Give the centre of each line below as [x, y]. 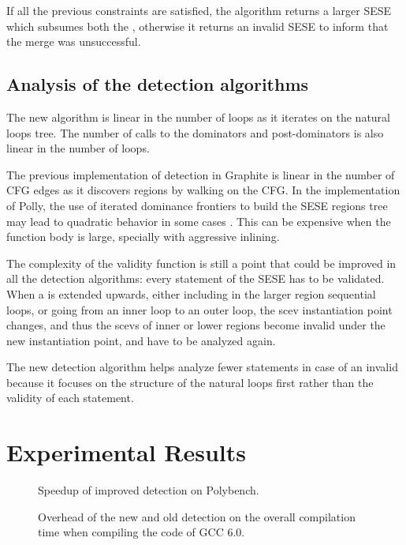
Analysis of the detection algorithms [158, 84]
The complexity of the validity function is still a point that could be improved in [201, 263]
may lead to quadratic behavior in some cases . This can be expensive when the [199, 221]
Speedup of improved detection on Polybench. [149, 490]
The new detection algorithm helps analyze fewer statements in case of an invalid [202, 367]
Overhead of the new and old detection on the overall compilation [197, 516]
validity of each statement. [70, 398]
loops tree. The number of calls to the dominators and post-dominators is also [195, 132]
